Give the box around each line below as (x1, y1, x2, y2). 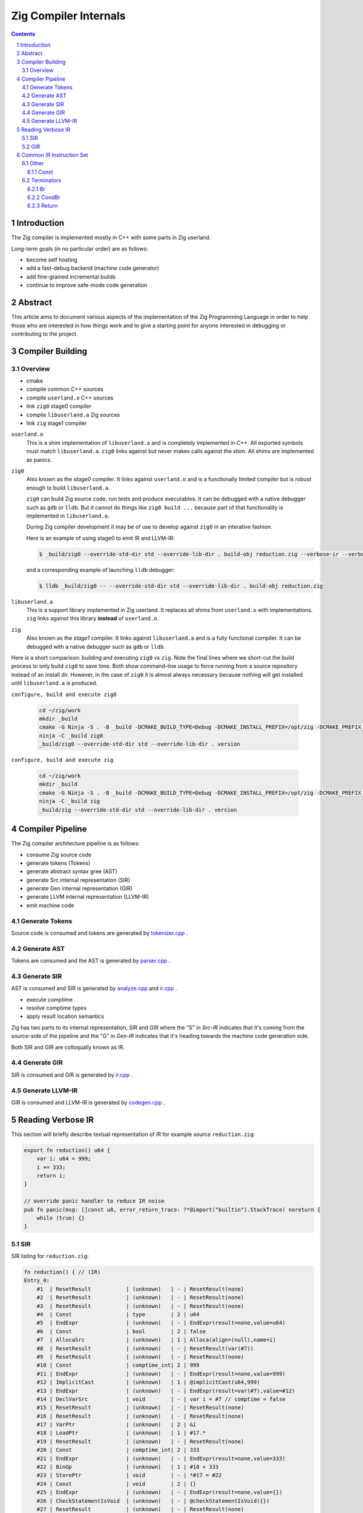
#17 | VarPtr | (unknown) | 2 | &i (36, 1421, 197, 1428)
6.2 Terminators (22, 177, 62, 184)
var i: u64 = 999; (36, 1155, 91, 1162)
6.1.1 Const (27, 168, 54, 176)
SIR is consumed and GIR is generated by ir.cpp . (11, 1071, 133, 1078)
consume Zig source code (26, 851, 92, 858)
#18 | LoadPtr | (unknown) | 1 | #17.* (36, 1429, 206, 1437)
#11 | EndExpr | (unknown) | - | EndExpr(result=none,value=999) (36, 1370, 286, 1377)
